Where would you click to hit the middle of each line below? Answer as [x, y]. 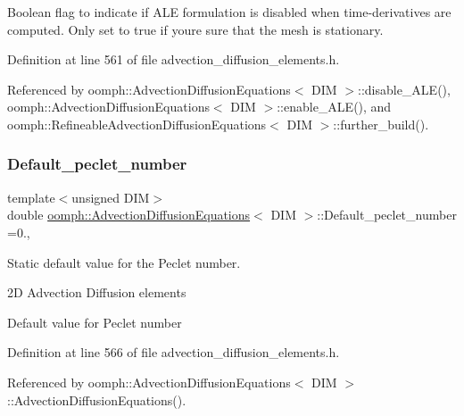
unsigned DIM [111, 197]
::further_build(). [381, 124]
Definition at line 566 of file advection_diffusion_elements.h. [174, 352]
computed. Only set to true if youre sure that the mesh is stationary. [195, 29]
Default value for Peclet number [95, 322]
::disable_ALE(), [404, 89]
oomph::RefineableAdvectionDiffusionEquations [137, 124]
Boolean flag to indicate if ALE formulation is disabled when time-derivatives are [229, 12]
